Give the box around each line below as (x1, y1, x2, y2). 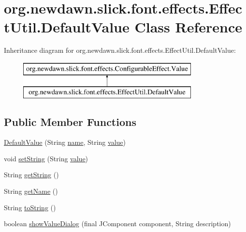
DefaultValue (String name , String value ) (4, 137, 126, 147)
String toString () (4, 202, 56, 212)
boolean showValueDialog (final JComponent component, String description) (4, 218, 231, 229)
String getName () (4, 186, 58, 196)
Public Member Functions (4, 114, 136, 129)
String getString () (4, 170, 59, 180)
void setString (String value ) (4, 153, 88, 163)
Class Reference (134, 17, 242, 37)
